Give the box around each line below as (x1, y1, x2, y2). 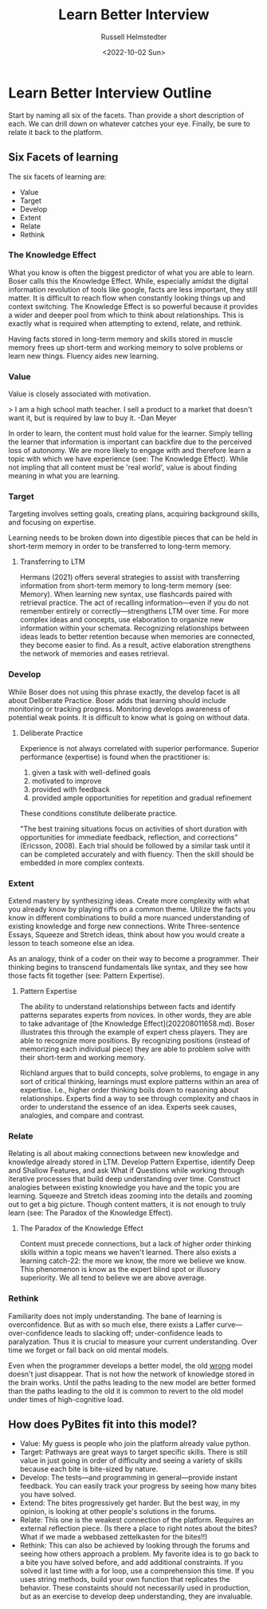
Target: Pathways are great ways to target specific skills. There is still (19, 1448, 248, 1457)
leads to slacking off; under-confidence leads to (65, 1328, 223, 1337)
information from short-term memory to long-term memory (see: (19, 581, 232, 590)
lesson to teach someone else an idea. (8, 938, 135, 948)
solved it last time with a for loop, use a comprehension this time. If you (19, 1566, 254, 1575)
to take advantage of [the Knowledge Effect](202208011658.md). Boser (19, 1019, 255, 1028)
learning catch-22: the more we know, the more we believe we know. (19, 1256, 246, 1265)
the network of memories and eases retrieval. (19, 649, 170, 658)
